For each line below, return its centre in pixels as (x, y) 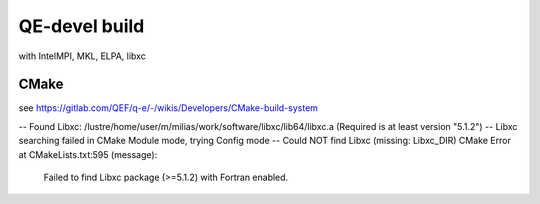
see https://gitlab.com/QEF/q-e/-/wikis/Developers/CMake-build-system (168, 108)
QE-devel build (81, 26)
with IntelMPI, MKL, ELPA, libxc (82, 56)
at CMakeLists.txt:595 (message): (88, 154)
